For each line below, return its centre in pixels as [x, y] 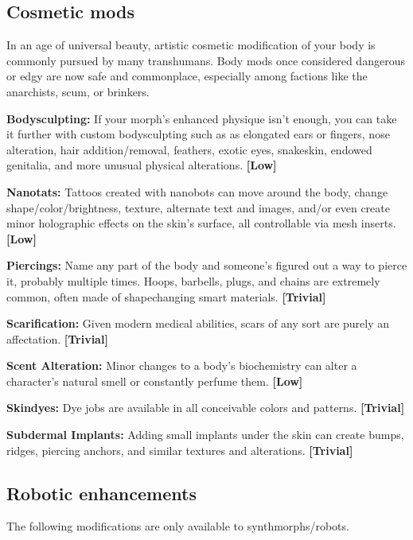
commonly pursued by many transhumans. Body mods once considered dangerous [206, 60]
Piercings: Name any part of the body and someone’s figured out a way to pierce [207, 265]
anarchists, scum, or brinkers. [78, 91]
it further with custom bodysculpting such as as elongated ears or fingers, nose [198, 134]
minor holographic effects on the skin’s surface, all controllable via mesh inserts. [201, 223]
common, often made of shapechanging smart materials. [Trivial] [166, 296]
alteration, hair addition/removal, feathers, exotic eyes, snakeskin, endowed [189, 149]
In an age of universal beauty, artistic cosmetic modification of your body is [191, 45]
